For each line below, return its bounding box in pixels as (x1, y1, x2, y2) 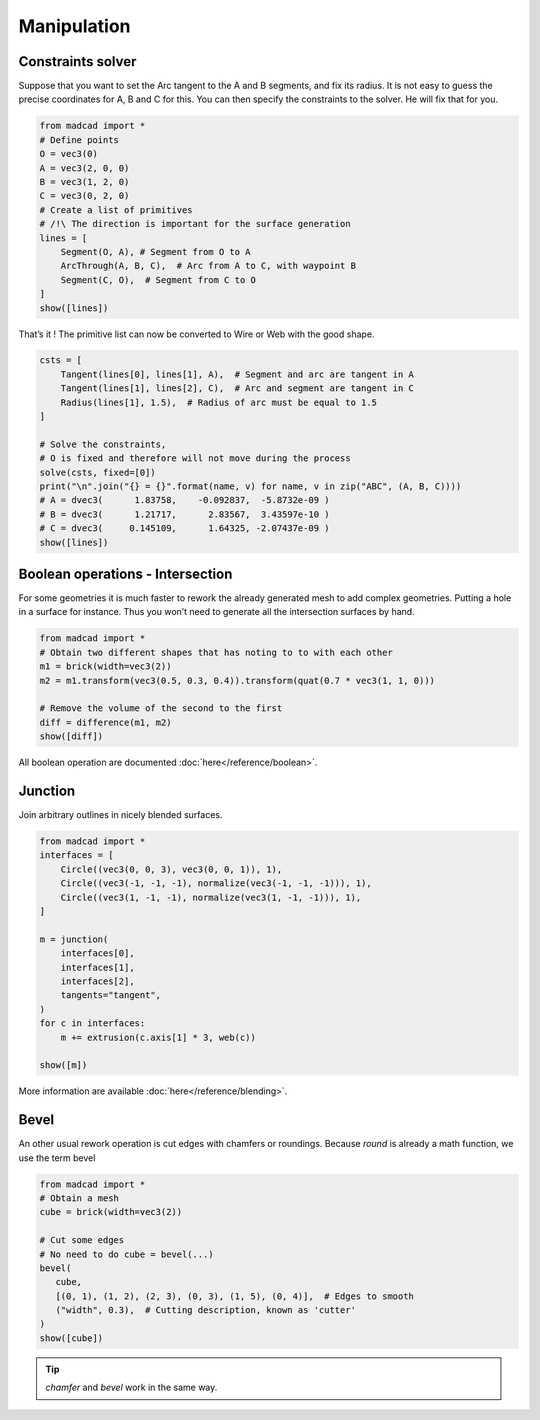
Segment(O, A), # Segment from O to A (60, 246, 251, 257)
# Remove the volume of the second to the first (39, 703, 283, 714)
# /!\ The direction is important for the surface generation (39, 218, 351, 230)
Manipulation (18, 15, 131, 37)
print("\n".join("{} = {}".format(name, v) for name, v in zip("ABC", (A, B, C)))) (39, 481, 462, 492)
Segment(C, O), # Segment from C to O (60, 274, 257, 285)
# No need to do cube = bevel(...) (39, 1248, 214, 1260)
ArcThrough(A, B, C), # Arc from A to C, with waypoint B (60, 260, 357, 272)
